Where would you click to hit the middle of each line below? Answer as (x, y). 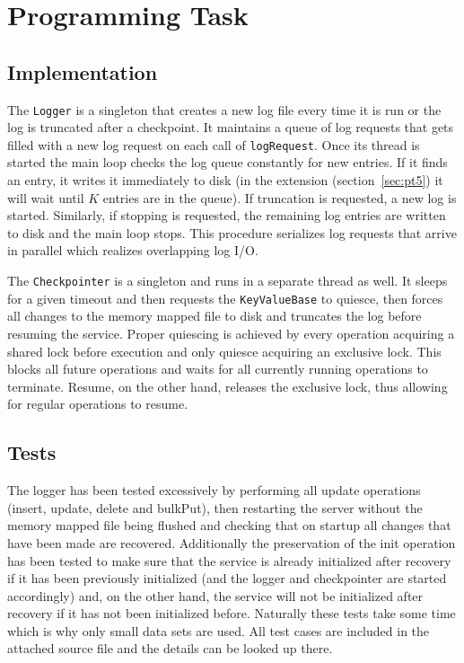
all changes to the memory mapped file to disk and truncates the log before (214, 316)
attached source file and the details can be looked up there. (170, 648)
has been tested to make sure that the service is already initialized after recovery (229, 560)
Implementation (83, 71)
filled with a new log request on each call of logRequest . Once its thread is (214, 144)
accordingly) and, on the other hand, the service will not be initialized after (215, 595)
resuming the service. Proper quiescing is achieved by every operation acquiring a (231, 333)
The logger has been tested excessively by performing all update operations (214, 490)
